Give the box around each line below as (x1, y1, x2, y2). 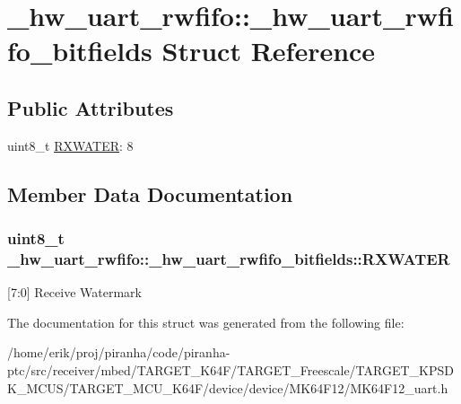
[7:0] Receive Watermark (7, 283, 142, 302)
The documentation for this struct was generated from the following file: (7, 312, 404, 331)
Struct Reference (161, 32, 376, 69)
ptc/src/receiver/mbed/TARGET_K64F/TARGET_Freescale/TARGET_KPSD (7, 361, 454, 380)
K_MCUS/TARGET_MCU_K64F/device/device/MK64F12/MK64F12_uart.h (7, 378, 448, 397)
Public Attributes (7, 93, 174, 121)
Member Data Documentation (7, 180, 293, 207)
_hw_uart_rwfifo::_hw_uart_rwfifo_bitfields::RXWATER (7, 247, 450, 269)
